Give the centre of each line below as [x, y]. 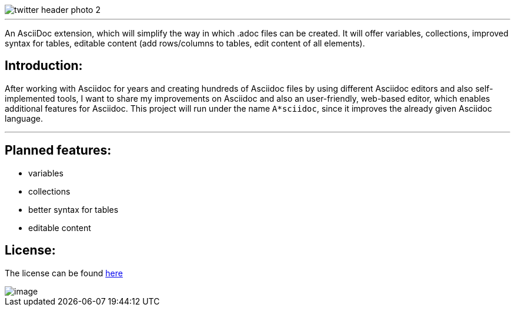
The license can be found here [64, 273]
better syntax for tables [73, 209]
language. [24, 118]
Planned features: [58, 151]
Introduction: [44, 66]
